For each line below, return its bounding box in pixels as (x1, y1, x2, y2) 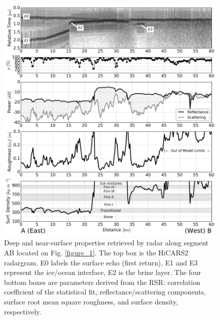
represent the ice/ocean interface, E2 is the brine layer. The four (4, 267, 201, 277)
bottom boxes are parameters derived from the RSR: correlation (4, 276, 200, 287)
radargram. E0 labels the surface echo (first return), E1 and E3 (4, 257, 198, 267)
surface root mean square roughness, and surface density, (4, 296, 178, 307)
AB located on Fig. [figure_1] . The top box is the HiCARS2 (4, 247, 188, 258)
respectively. (4, 306, 41, 316)
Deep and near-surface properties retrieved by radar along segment (4, 237, 209, 248)
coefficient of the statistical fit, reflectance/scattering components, (4, 286, 206, 297)
